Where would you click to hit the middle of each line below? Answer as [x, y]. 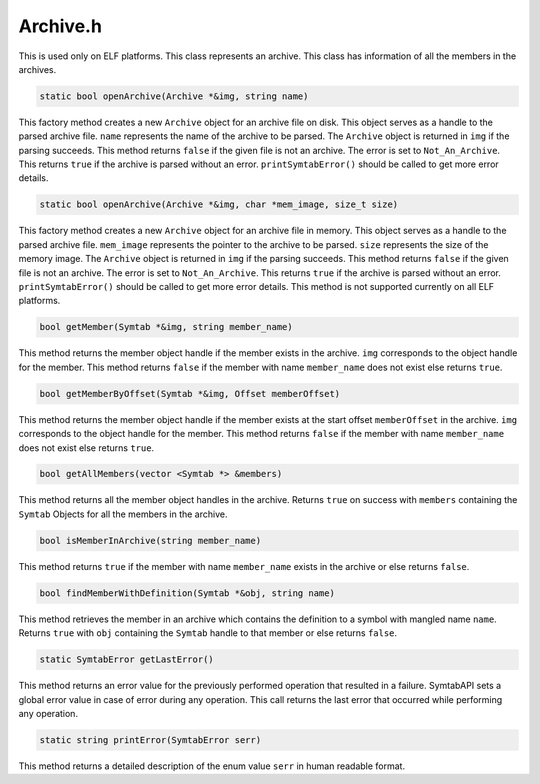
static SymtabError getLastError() [126, 659]
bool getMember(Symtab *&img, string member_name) [166, 327]
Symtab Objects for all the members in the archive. [123, 514]
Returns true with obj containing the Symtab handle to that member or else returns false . [208, 633]
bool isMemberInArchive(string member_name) [150, 540]
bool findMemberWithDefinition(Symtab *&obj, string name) [187, 593]
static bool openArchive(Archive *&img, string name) [174, 96]
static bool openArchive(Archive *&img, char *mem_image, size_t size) [219, 204]
